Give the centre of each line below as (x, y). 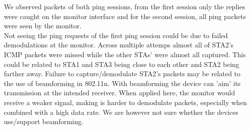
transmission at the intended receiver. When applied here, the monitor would (120, 93)
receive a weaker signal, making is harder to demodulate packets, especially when (125, 102)
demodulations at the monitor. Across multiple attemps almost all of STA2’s (119, 45)
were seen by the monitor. (43, 26)
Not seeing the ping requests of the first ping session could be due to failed (116, 35)
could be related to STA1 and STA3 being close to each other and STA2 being (122, 64)
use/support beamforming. (44, 121)
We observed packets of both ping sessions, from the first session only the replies (125, 6)
